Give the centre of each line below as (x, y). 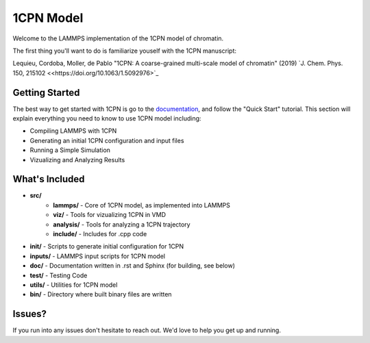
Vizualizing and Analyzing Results (77, 160)
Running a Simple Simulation (70, 150)
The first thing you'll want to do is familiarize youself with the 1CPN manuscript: (124, 51)
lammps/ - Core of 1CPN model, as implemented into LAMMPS (142, 205)
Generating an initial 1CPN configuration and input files (107, 140)
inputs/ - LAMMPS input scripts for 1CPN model (98, 256)
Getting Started (46, 92)
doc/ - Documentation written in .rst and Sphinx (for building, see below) (133, 266)
